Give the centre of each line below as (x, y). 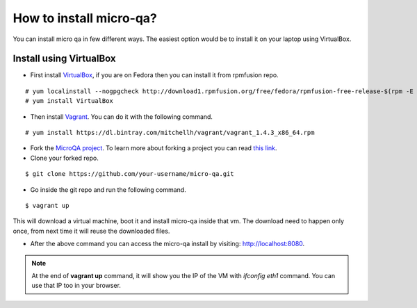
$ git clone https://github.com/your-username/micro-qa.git (130, 174)
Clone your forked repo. (64, 158)
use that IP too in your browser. (76, 286)
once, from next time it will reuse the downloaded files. (91, 231)
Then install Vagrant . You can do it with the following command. (122, 116)
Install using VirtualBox (64, 59)
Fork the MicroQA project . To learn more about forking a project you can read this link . (154, 148)
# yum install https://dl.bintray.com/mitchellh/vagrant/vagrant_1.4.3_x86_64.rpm (170, 133)
